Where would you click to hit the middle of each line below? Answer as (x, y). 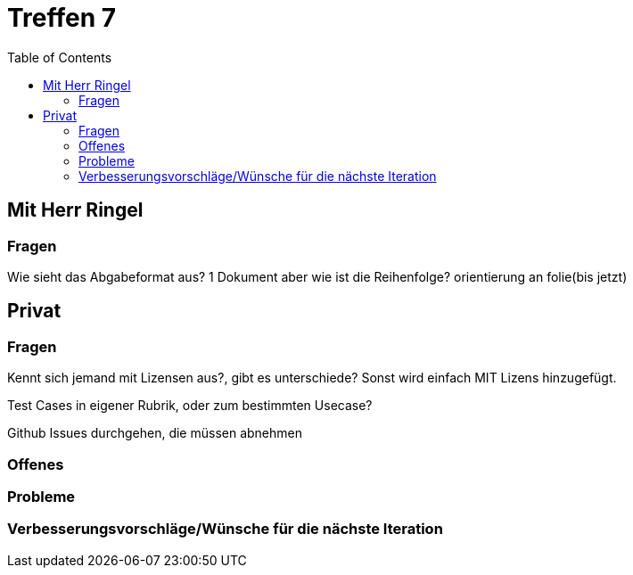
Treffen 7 (62, 18)
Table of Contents (60, 57)
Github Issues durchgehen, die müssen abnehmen (155, 433)
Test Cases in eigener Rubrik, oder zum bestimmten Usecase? (190, 406)
